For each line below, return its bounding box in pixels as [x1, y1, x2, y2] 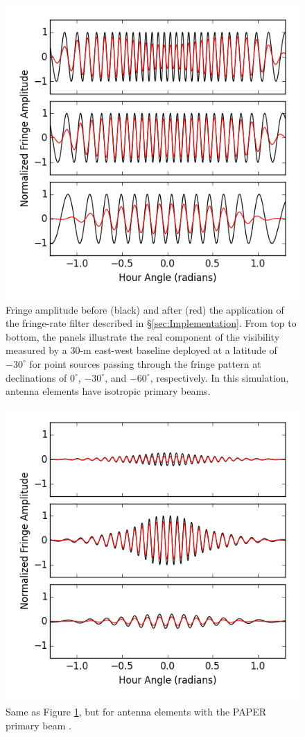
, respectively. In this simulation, [150, 370, 289, 384]
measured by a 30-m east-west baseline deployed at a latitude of [6, 343, 277, 357]
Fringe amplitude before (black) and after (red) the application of [6, 302, 284, 316]
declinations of [6, 370, 67, 384]
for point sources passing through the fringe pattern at [29, 356, 261, 371]
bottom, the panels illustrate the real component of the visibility [6, 329, 280, 344]
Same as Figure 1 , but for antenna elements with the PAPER [6, 704, 267, 719]
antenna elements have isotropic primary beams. [6, 384, 211, 398]
